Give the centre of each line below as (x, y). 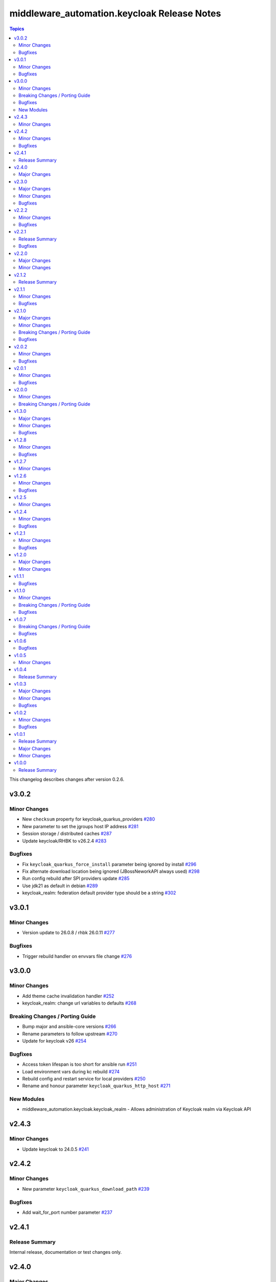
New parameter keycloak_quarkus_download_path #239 (86, 1189)
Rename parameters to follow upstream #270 (70, 1034)
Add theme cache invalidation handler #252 (68, 996)
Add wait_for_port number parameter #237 (67, 1212)
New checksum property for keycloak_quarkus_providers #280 (89, 819)
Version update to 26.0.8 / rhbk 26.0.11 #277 (68, 933)
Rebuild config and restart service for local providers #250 (84, 1078)
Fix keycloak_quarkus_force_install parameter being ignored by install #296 (109, 864)
